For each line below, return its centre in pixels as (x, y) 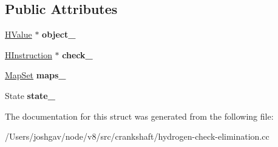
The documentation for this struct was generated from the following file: (139, 116)
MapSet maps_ (36, 75)
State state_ (30, 95)
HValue (19, 34)
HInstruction (29, 54)
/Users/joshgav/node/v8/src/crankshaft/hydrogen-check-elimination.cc (137, 136)
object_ (59, 34)
